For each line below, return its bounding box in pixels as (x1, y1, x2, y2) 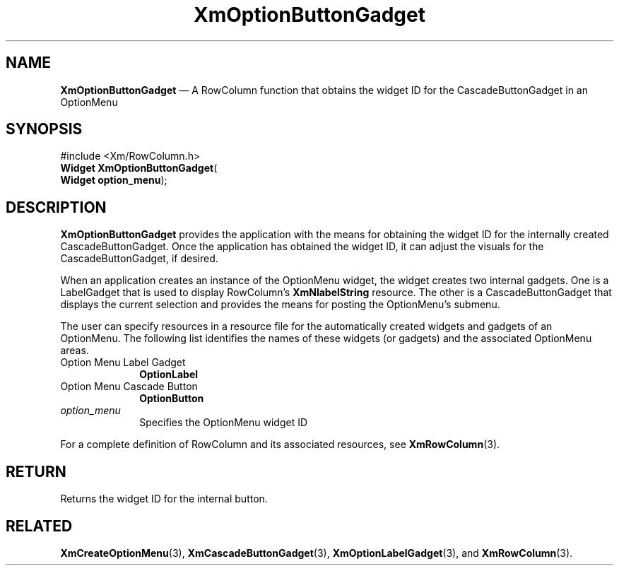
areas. (60, 344, 89, 357)
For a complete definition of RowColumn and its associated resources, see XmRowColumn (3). (60, 438, 500, 451)
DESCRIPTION (6, 198, 107, 216)
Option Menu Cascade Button (60, 380, 198, 393)
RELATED (6, 517, 73, 535)
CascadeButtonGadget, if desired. (60, 252, 218, 265)
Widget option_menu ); (60, 174, 167, 187)
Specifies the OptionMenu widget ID (139, 416, 308, 429)
